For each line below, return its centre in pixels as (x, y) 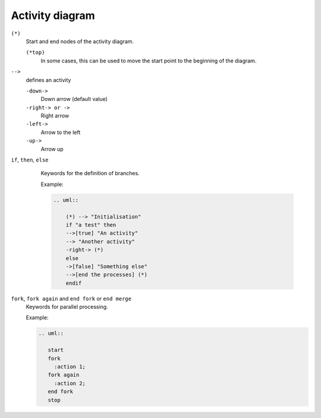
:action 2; (70, 383)
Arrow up (52, 149)
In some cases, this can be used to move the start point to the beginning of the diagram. (149, 61)
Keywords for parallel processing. (67, 307)
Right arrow (55, 116)
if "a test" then (91, 225)
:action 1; (70, 367)
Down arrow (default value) (74, 99)
